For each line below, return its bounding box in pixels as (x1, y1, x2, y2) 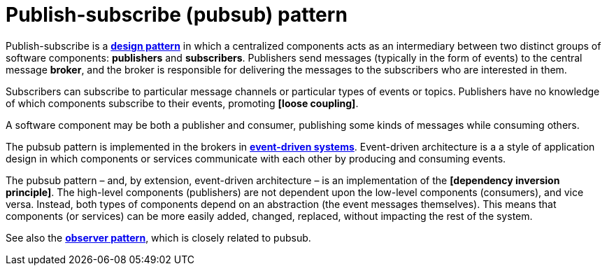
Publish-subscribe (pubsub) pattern (6, 3, 348, 27)
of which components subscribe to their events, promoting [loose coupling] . (6, 97, 359, 109)
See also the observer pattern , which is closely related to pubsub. (6, 231, 311, 244)
